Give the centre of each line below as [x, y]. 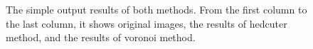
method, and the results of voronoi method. [101, 37]
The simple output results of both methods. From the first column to [156, 9]
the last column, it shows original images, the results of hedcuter [147, 23]
